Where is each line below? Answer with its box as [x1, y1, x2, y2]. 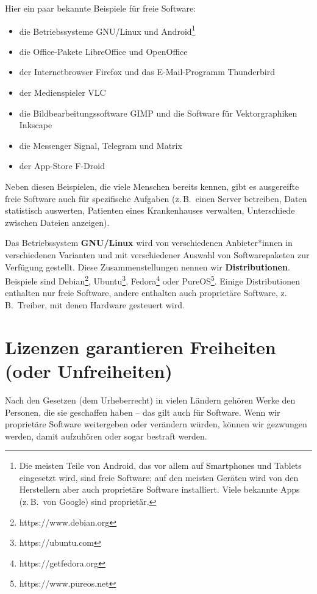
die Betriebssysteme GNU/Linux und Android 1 [19, 23, 196, 37]
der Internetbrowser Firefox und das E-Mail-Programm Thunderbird [19, 65, 275, 78]
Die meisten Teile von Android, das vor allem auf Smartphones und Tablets [19, 459, 302, 472]
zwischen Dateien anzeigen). [5, 216, 110, 228]
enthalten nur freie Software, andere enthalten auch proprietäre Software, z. [5, 286, 287, 299]
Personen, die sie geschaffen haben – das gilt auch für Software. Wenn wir [5, 405, 280, 418]
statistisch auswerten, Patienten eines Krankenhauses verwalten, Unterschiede [5, 204, 295, 217]
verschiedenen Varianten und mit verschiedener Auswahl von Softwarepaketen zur [5, 248, 310, 261]
